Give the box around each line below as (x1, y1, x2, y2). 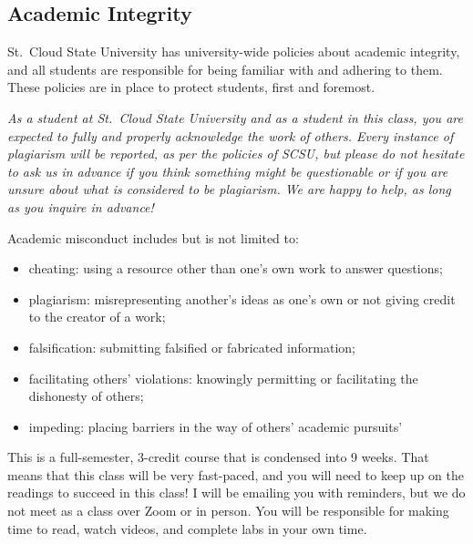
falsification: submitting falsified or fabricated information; (28, 337, 355, 356)
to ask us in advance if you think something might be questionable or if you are (7, 161, 448, 180)
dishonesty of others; (28, 386, 144, 405)
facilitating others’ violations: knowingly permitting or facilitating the (28, 368, 418, 387)
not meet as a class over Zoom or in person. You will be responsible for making (7, 501, 449, 520)
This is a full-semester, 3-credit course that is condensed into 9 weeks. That (7, 447, 429, 467)
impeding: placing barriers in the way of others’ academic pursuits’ (28, 416, 403, 436)
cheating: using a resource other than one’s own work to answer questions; (28, 259, 443, 278)
